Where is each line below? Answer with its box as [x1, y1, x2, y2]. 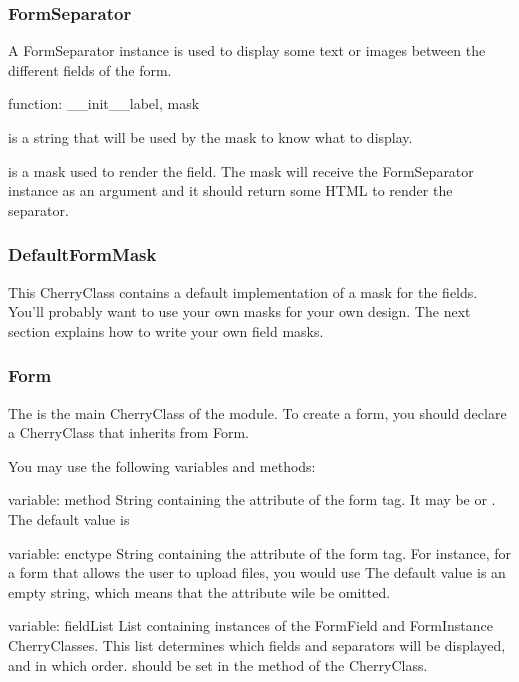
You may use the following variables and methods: [8, 455, 316, 476]
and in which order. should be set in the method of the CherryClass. [8, 654, 428, 675]
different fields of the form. [8, 59, 172, 80]
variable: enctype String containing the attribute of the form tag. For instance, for [8, 542, 512, 563]
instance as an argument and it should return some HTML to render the [8, 180, 453, 201]
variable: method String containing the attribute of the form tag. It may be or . [8, 489, 496, 510]
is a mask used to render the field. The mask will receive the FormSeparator [8, 160, 474, 181]
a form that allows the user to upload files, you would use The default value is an [8, 562, 506, 583]
